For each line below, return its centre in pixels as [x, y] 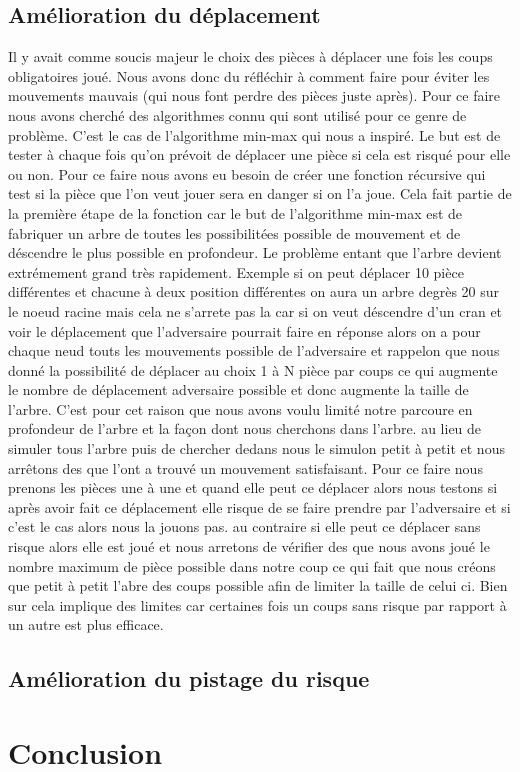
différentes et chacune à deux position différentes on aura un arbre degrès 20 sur [254, 291]
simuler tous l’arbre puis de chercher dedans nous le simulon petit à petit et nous [256, 448]
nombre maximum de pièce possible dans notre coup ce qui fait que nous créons [252, 565]
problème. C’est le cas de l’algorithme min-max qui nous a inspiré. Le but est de [254, 134]
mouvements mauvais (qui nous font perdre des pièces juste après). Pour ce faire [254, 95]
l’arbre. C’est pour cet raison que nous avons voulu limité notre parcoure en [240, 408]
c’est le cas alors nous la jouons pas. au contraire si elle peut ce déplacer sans [244, 526]
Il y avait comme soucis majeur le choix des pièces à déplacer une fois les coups [250, 56]
